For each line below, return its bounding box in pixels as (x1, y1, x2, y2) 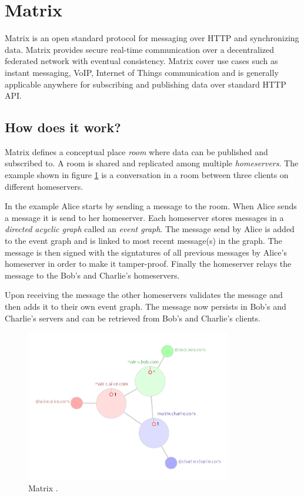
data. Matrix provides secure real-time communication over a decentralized (5, 43, 275, 55)
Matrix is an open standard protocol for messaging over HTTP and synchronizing (5, 32, 299, 44)
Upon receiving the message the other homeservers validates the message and (5, 289, 283, 301)
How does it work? (5, 118, 121, 136)
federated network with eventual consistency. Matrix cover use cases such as (5, 55, 278, 67)
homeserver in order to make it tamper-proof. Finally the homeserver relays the (5, 257, 292, 270)
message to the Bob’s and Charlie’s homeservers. (5, 269, 180, 281)
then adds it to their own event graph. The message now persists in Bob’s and (5, 300, 286, 313)
